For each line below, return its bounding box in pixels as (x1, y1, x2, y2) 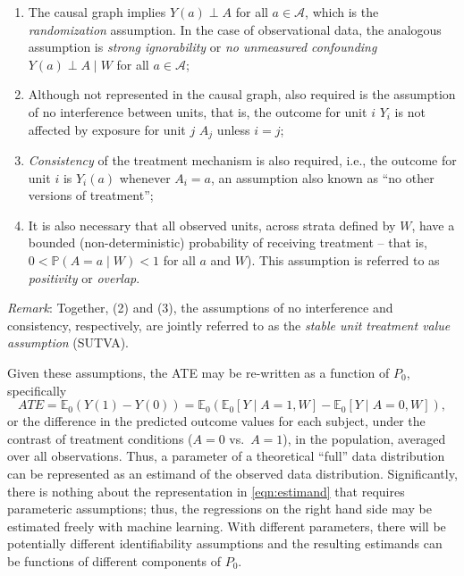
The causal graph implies (28, 3, 166, 21)
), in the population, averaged (283, 429, 446, 447)
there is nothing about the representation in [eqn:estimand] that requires (7, 481, 405, 500)
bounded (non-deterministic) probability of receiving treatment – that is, (28, 233, 427, 252)
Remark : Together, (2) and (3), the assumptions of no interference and (7, 298, 393, 317)
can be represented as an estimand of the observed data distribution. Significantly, (7, 463, 458, 482)
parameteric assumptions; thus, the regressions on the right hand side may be (7, 499, 432, 518)
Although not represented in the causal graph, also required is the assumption (28, 85, 456, 104)
